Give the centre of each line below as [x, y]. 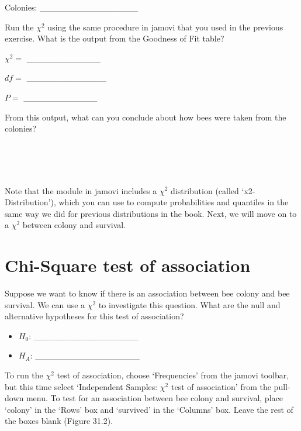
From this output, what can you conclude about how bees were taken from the [146, 117]
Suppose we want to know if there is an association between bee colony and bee [147, 293]
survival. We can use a [45, 304]
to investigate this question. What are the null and [189, 304]
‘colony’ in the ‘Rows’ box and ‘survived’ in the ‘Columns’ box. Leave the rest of [149, 409]
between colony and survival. [74, 225]
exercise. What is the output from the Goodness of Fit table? [115, 38]
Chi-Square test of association [128, 265]
